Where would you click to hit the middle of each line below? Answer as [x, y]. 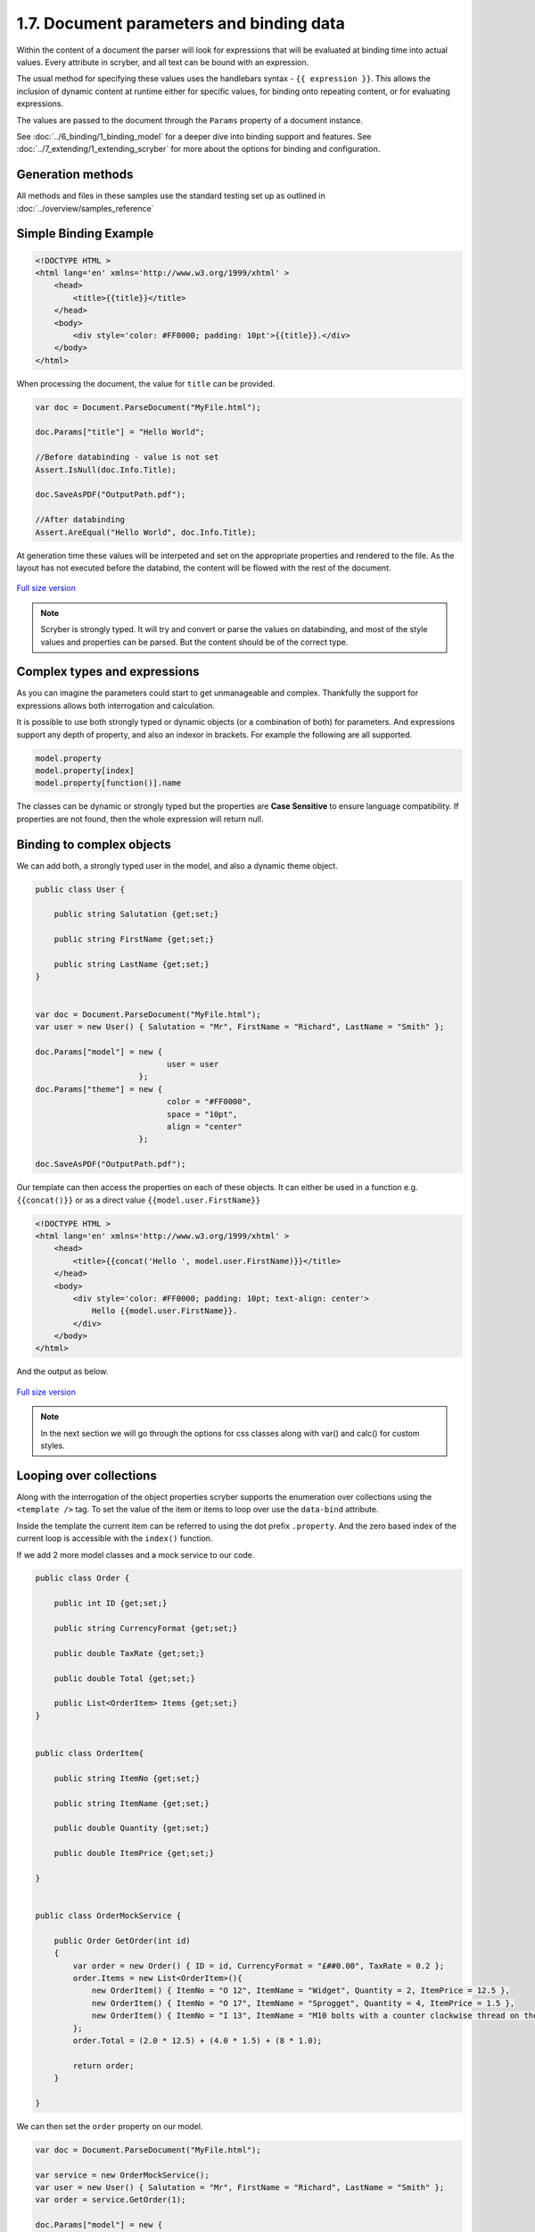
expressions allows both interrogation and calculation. [116, 705]
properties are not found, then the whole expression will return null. [140, 819]
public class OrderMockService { [108, 1916]
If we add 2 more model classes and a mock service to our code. [136, 1554]
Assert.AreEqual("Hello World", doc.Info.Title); [146, 532]
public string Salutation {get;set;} [136, 914]
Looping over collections [87, 1475]
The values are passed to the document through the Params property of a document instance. [189, 120]
